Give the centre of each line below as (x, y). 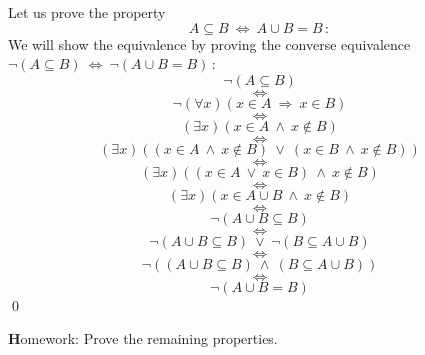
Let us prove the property (87, 12)
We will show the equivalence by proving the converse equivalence (209, 43)
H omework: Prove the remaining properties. (143, 338)
